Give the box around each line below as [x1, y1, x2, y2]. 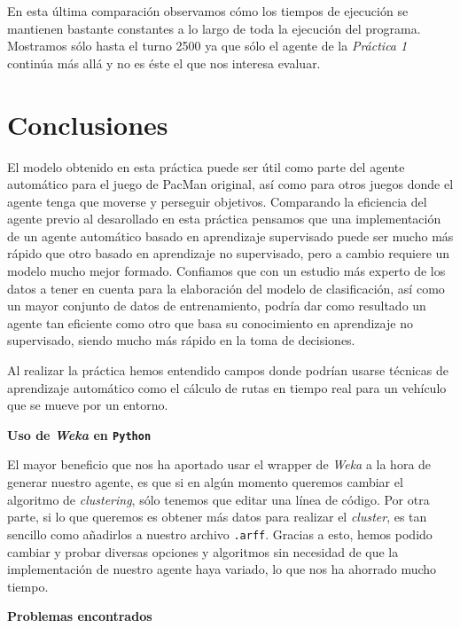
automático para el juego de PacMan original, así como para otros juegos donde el [7, 175, 454, 193]
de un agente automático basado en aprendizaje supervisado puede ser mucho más [7, 226, 454, 245]
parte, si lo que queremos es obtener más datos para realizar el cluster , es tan [7, 507, 427, 526]
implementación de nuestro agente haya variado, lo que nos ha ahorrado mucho [7, 560, 437, 578]
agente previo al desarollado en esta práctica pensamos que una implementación [7, 209, 441, 228]
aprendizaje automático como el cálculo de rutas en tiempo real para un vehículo [7, 378, 447, 396]
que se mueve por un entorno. [7, 396, 168, 414]
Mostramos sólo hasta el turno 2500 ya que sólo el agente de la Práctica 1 [7, 36, 408, 55]
